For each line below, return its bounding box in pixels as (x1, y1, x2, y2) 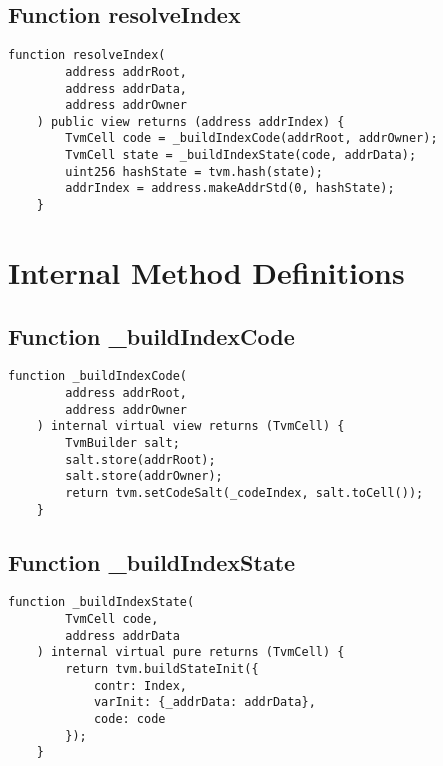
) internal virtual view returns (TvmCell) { (36, 419, 345, 434)
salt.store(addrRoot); (65, 452, 216, 467)
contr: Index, (93, 678, 187, 693)
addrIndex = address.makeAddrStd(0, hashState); (65, 181, 395, 196)
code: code (93, 712, 166, 727)
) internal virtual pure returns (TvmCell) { (36, 645, 345, 660)
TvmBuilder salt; (65, 435, 180, 450)
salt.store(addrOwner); (65, 469, 223, 484)
